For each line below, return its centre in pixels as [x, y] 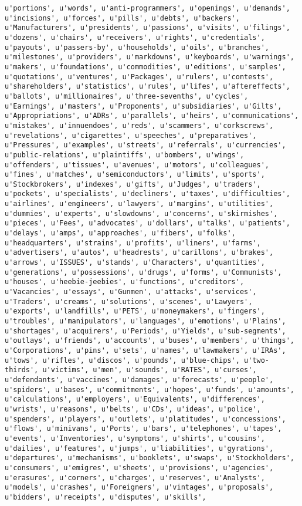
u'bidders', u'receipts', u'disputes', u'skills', [106, 497]
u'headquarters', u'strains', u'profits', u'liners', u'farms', [133, 243]
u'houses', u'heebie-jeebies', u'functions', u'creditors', [125, 282]
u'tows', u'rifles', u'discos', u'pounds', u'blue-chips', [122, 360]
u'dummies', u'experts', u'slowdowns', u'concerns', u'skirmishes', [141, 213]
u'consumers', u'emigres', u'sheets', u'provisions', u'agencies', [139, 468]
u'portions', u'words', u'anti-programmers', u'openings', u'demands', [147, 8]
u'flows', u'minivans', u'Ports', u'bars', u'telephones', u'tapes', [143, 429]
